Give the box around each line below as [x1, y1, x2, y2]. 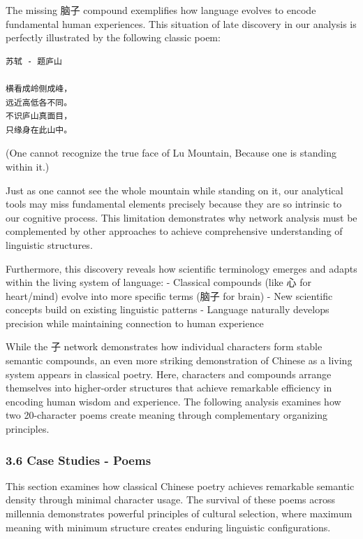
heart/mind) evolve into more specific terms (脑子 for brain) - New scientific [6, 288, 333, 303]
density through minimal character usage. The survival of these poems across [6, 492, 336, 507]
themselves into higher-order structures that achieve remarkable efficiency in [6, 380, 332, 395]
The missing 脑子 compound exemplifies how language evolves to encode [6, 3, 316, 17]
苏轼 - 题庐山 [6, 56, 62, 66]
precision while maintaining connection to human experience [6, 315, 264, 330]
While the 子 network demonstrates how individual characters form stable [6, 339, 323, 354]
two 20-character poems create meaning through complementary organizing [6, 408, 328, 422]
